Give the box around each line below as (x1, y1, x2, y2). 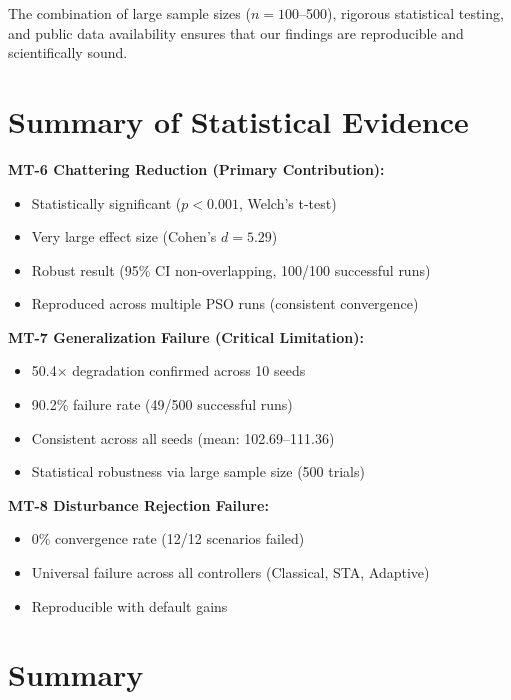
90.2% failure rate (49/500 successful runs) (31, 394, 293, 415)
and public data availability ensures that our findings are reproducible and (8, 22, 464, 43)
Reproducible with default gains (31, 595, 228, 616)
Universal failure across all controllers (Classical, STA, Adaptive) (31, 562, 430, 583)
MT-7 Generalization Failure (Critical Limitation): (8, 326, 365, 347)
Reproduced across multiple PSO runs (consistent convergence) (31, 293, 419, 314)
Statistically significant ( (31, 192, 182, 213)
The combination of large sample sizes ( (8, 3, 251, 23)
